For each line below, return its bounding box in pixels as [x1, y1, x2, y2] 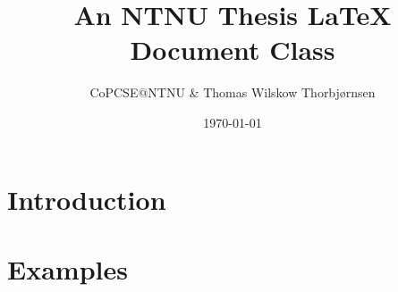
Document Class [130, 31, 335, 68]
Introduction [7, 180, 166, 217]
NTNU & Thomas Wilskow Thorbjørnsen [148, 83, 376, 102]
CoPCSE [89, 83, 139, 102]
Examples [7, 250, 128, 287]
